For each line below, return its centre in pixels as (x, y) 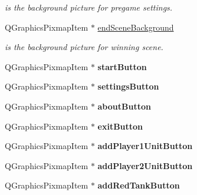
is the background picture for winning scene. (84, 47)
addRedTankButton (139, 185)
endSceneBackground (136, 27)
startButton (122, 66)
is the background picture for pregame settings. (89, 7)
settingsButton (128, 86)
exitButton (120, 126)
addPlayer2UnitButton (145, 165)
